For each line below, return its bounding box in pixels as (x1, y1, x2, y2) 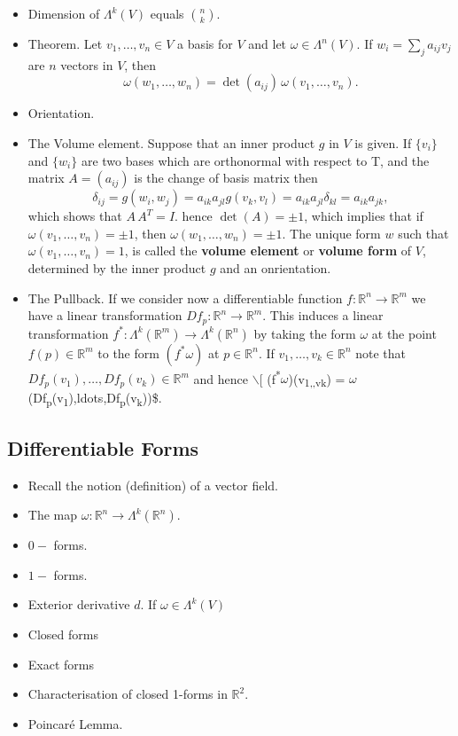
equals (150, 4, 184, 22)
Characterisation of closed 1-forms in (27, 685, 228, 703)
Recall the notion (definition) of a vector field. (27, 475, 278, 494)
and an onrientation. (220, 258, 331, 277)
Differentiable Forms (7, 434, 199, 461)
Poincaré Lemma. (27, 714, 123, 732)
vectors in (60, 55, 113, 74)
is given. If (354, 133, 412, 152)
